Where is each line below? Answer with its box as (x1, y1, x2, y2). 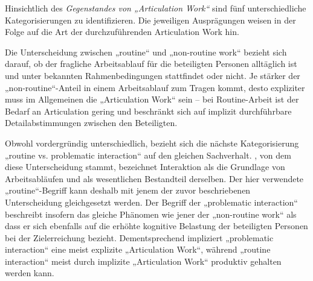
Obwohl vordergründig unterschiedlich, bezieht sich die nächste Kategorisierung (5, 136, 299, 149)
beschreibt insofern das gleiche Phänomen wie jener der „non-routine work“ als (5, 207, 297, 220)
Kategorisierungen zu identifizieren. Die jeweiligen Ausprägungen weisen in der (5, 13, 296, 26)
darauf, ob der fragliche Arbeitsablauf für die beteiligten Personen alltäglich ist (5, 57, 297, 70)
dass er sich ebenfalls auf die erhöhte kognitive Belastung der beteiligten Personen (5, 219, 308, 232)
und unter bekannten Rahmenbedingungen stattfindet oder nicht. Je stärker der (5, 69, 300, 81)
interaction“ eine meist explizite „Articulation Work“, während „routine (5, 243, 271, 256)
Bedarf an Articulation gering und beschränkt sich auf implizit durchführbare (5, 104, 292, 117)
